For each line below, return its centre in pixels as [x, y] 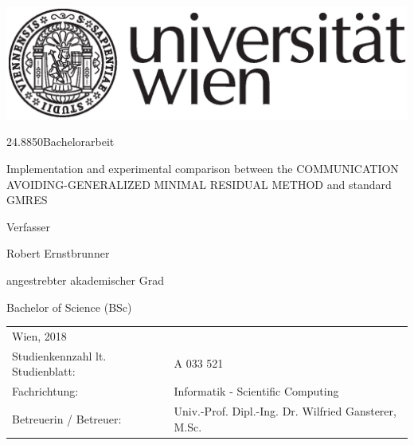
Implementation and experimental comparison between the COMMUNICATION [203, 168]
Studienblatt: [44, 371]
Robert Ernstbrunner [58, 253]
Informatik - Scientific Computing [256, 391]
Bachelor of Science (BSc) [69, 307]
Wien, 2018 [39, 335]
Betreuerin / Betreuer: [67, 418]
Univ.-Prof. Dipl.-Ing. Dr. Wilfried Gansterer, [285, 410]
